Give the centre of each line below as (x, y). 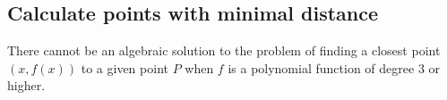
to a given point (125, 67)
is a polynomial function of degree (321, 67)
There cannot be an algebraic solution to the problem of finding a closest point (224, 50)
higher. (26, 85)
